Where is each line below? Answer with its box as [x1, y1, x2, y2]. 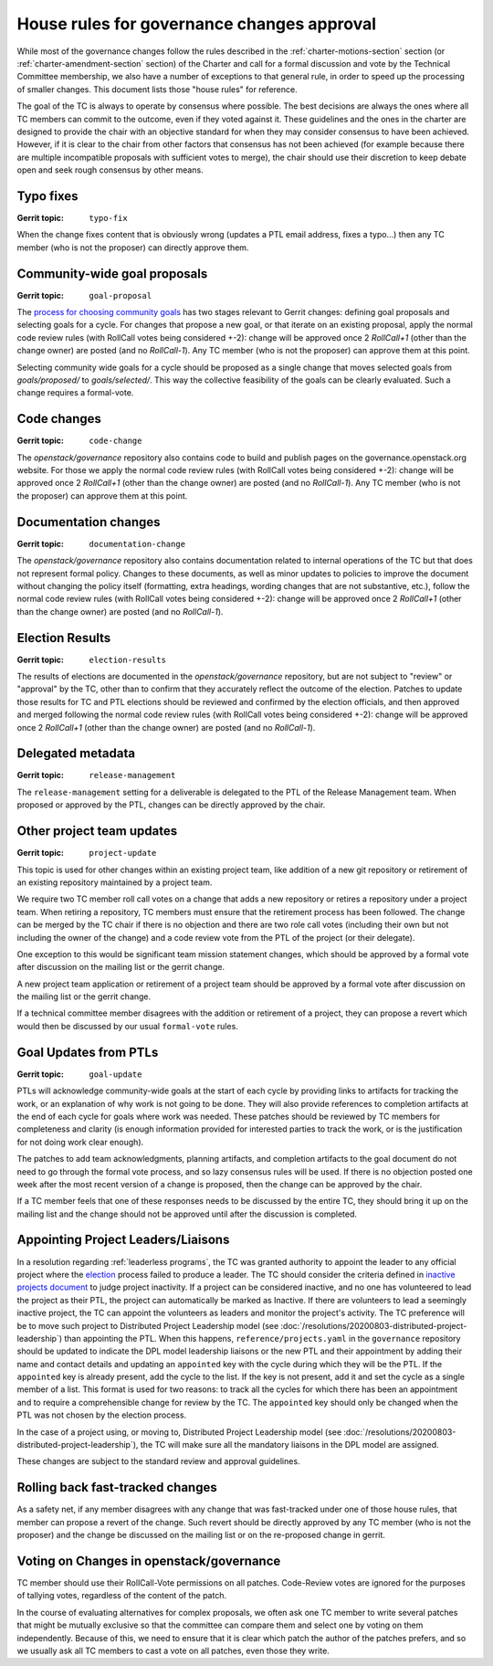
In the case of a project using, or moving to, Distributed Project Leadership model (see [16, 1426, 342, 1438]
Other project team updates [16, 823, 178, 839]
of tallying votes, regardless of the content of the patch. [16, 1590, 227, 1601]
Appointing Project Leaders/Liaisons [16, 1232, 230, 1248]
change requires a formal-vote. [16, 387, 134, 398]
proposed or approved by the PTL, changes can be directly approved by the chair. [16, 799, 326, 810]
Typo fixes [16, 188, 79, 204]
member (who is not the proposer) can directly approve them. [16, 242, 249, 253]
